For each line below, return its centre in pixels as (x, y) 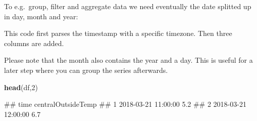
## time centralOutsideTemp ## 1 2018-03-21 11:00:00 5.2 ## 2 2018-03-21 (125, 104)
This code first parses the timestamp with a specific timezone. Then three (118, 33)
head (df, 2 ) (21, 87)
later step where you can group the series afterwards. (86, 70)
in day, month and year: (41, 16)
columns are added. (34, 43)
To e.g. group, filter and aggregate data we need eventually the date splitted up (128, 6)
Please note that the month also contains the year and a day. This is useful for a (128, 60)
